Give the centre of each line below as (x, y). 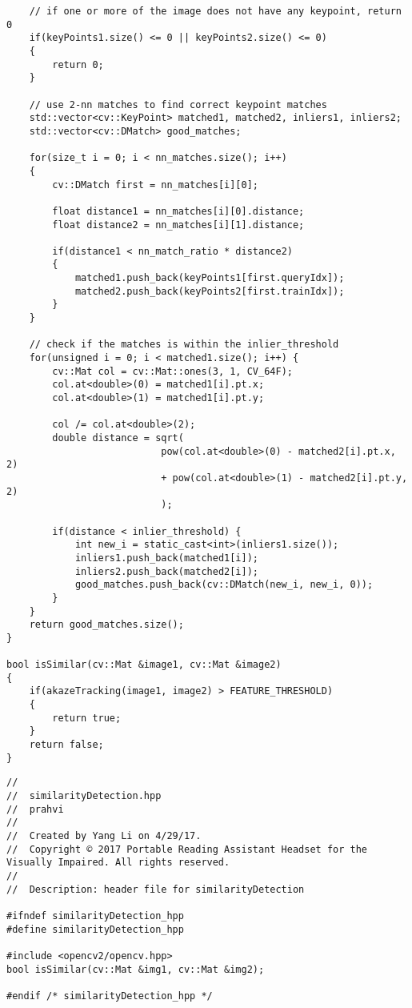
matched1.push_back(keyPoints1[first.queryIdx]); (210, 278)
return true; (87, 718)
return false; (66, 745)
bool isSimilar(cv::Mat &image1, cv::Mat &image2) (144, 665)
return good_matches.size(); (106, 625)
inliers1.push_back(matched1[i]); (166, 558)
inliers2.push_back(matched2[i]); (166, 571)
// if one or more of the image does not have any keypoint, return (215, 11)
